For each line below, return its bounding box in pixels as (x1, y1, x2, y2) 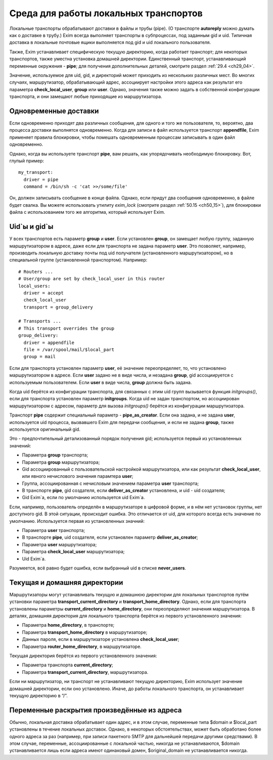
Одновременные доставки (9, 106, 99, 115)
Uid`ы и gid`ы (9, 222, 54, 231)
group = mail (23, 354, 56, 360)
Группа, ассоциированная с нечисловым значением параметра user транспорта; (22, 480, 199, 486)
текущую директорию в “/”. (9, 692, 68, 699)
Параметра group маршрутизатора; (22, 459, 100, 465)
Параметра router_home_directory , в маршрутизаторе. (22, 643, 142, 650)
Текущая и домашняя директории (9, 578, 123, 587)
